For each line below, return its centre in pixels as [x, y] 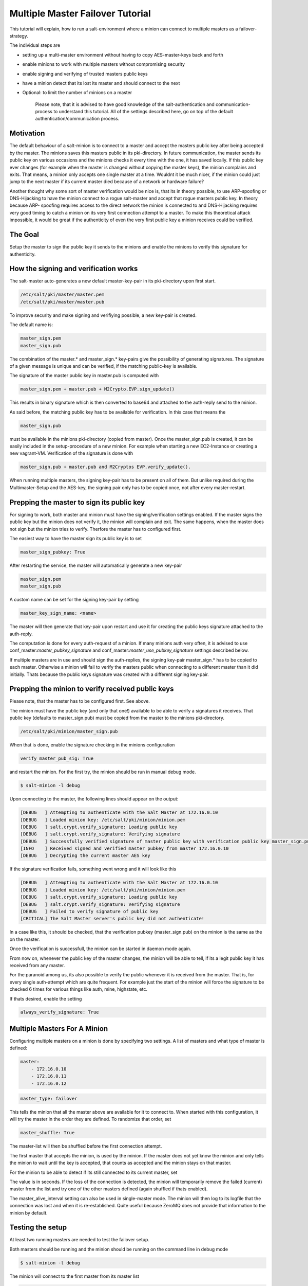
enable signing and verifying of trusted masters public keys [85, 74]
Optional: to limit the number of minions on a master [77, 93]
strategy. [19, 35]
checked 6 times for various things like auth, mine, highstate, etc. [79, 989]
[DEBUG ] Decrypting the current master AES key [85, 856]
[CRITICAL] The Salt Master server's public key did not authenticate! [112, 919]
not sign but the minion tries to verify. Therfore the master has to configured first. [95, 529]
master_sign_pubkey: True [53, 552]
